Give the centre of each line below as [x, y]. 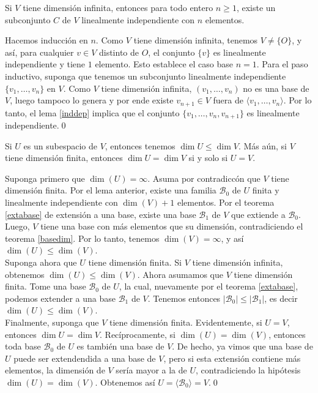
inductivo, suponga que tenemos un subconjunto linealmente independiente [146, 76]
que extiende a [258, 214]
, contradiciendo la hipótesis [248, 370]
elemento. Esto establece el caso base [164, 64]
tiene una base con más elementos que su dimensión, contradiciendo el [172, 226]
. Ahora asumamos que [180, 274]
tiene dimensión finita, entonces [64, 158]
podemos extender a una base [61, 298]
